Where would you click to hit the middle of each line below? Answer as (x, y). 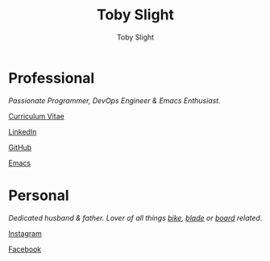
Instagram (25, 233)
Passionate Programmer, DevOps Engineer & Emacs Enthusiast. (114, 100)
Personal (39, 195)
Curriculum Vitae (36, 116)
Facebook (25, 249)
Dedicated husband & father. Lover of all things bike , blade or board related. (135, 217)
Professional (52, 78)
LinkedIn (23, 131)
